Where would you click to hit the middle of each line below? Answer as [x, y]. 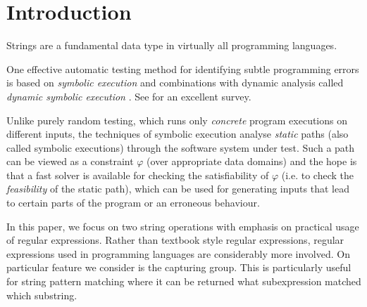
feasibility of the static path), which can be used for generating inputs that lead [178, 189]
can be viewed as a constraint [70, 161]
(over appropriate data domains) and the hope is [252, 161]
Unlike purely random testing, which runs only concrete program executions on [177, 120]
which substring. [42, 295]
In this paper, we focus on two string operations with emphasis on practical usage [183, 226]
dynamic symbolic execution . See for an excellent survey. [129, 96]
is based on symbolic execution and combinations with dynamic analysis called [175, 83]
